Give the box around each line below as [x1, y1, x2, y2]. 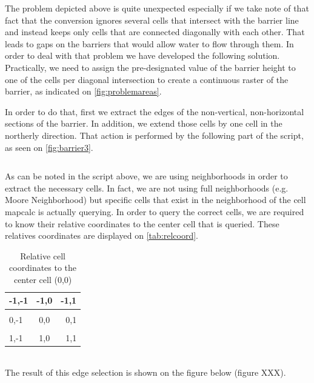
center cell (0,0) [13, 273, 72, 285]
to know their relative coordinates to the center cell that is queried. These [5, 217, 279, 230]
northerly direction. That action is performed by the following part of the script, [5, 128, 304, 141]
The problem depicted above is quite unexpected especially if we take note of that [5, 2, 309, 14]
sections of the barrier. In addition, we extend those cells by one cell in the [5, 117, 282, 130]
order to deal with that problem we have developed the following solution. [5, 49, 280, 62]
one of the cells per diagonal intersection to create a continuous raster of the [5, 73, 289, 85]
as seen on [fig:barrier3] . [5, 141, 93, 153]
